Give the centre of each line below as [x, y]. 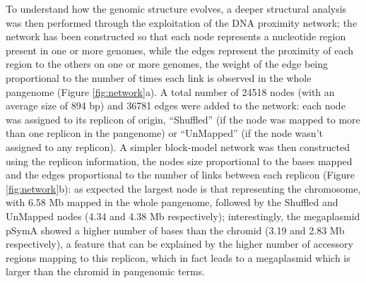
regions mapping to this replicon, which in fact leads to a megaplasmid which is [178, 257]
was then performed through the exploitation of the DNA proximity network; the [182, 22]
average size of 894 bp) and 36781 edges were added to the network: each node [176, 106]
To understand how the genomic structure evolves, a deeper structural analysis [176, 8]
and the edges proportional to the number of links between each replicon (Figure [181, 175]
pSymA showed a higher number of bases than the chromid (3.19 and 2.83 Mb [175, 230]
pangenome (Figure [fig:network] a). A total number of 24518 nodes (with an [170, 91]
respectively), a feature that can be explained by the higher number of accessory [179, 244]
